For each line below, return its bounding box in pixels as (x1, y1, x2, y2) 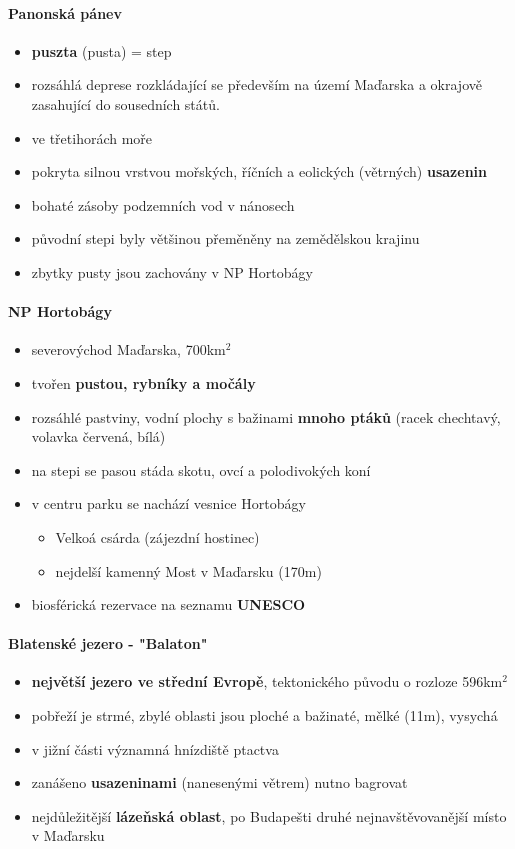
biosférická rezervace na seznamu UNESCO (31, 594, 306, 615)
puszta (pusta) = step (31, 40, 172, 61)
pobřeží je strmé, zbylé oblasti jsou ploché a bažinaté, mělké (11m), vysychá (31, 705, 498, 726)
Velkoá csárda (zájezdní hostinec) (55, 526, 260, 547)
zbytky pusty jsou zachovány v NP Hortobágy (31, 261, 313, 282)
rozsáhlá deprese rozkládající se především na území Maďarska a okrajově (31, 74, 482, 95)
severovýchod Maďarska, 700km (31, 339, 226, 360)
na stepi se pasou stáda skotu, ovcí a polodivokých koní (31, 459, 371, 480)
